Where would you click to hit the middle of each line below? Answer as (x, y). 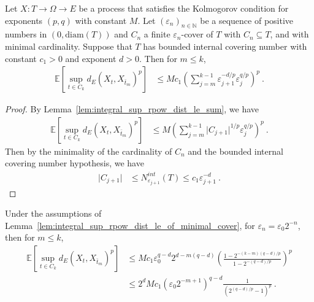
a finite (157, 34)
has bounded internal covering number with (225, 46)
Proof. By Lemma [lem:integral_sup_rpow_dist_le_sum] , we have (132, 109)
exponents (24, 20)
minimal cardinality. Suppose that (69, 46)
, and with (289, 34)
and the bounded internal (235, 151)
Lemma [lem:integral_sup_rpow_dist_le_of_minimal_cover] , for (130, 225)
